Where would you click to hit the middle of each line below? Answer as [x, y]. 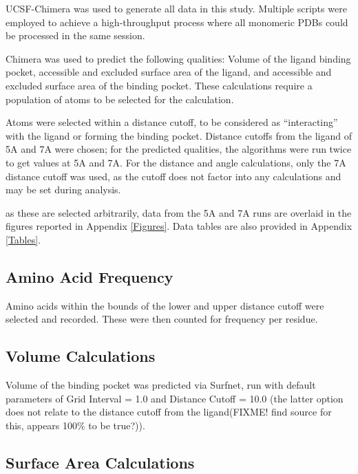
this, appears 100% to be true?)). [75, 425]
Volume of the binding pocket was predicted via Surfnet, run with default [161, 385]
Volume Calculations [81, 356]
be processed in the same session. [75, 35]
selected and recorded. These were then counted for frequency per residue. [162, 319]
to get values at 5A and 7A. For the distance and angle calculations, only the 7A [176, 162]
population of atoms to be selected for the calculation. [120, 99]
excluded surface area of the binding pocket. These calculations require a [159, 85]
